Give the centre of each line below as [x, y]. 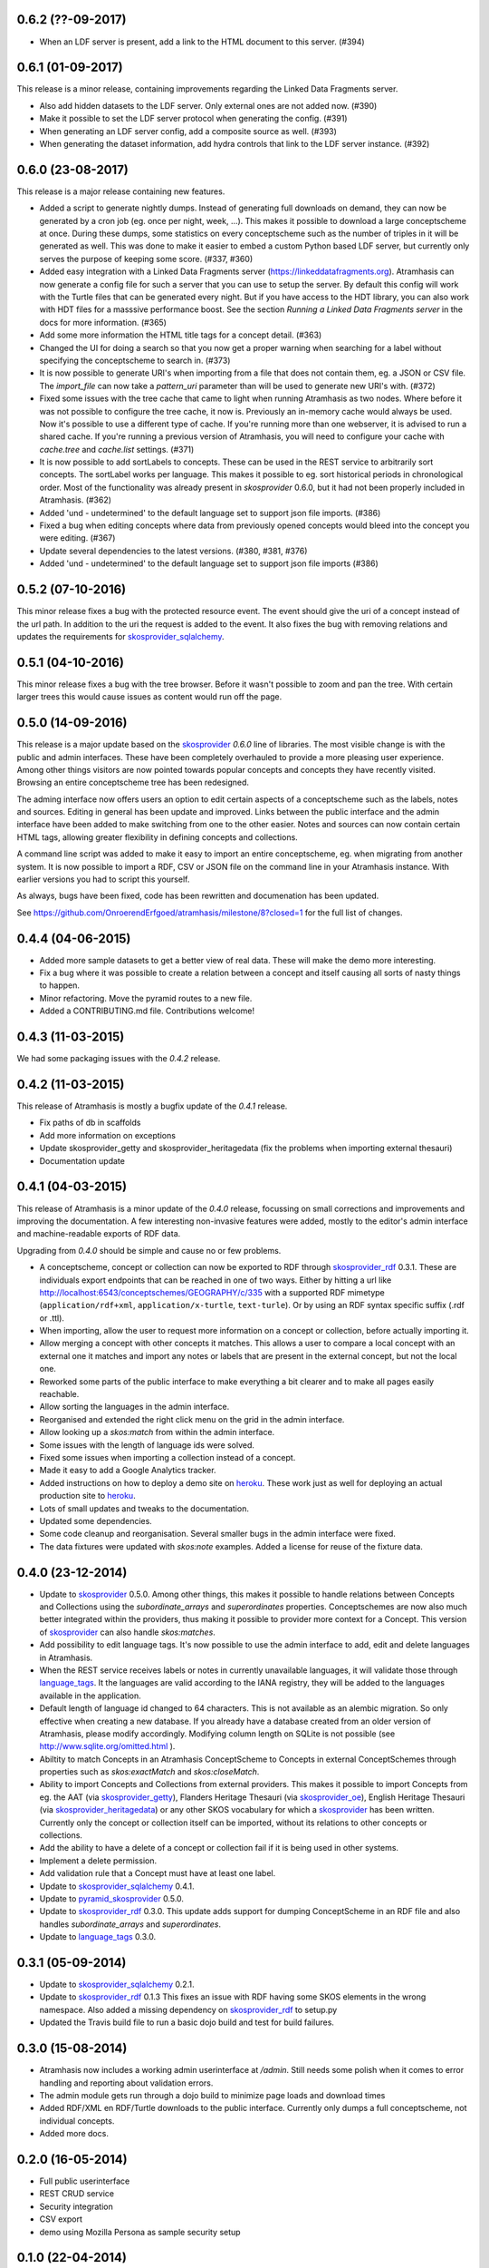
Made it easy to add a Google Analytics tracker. [128, 1471]
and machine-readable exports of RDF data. [99, 1234]
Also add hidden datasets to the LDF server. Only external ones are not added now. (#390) [208, 105]
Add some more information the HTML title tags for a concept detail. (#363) [181, 335]
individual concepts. [77, 2121]
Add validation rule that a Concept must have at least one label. [158, 1873]
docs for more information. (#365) [103, 322]
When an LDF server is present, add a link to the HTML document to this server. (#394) [202, 42]
